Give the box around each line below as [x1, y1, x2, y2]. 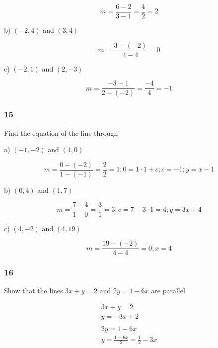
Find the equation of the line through [4, 127, 118, 138]
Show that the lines [4, 285, 63, 296]
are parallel [151, 285, 185, 296]
